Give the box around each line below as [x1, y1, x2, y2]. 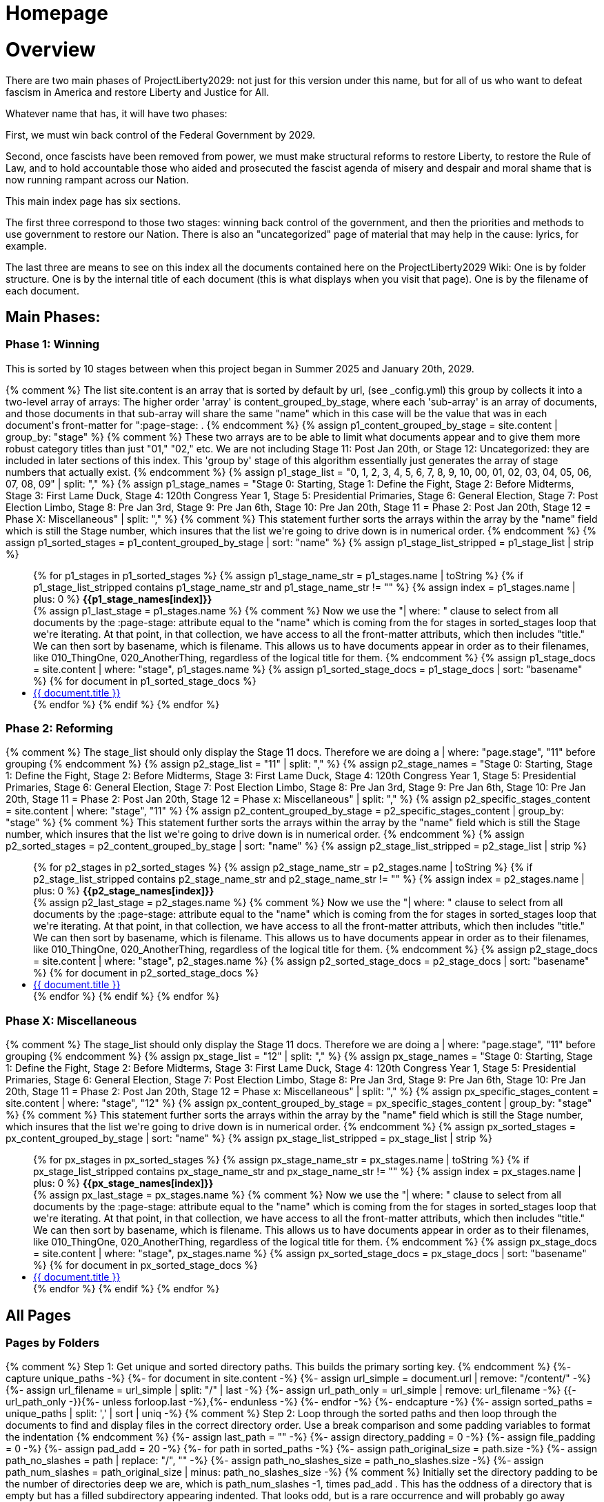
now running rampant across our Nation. [6, 173, 189, 186]
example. [6, 239, 47, 252]
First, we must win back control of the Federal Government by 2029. [6, 128, 316, 141]
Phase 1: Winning [6, 337, 100, 352]
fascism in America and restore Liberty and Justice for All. [6, 86, 270, 98]
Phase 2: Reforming [6, 721, 113, 736]
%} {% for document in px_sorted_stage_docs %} [33, 1259, 258, 1272]
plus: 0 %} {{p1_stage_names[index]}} [33, 592, 212, 605]
